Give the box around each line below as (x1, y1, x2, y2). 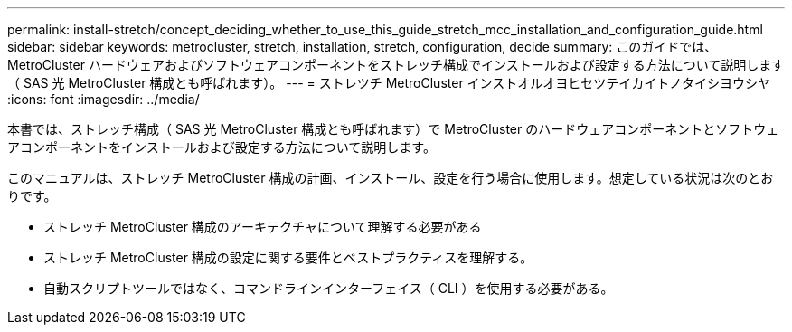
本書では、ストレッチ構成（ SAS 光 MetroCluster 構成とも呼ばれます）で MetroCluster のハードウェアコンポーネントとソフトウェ (7, 121, 779, 137)
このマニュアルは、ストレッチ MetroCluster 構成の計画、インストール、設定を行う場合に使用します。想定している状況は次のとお (7, 170, 774, 185)
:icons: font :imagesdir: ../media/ (7, 91, 200, 107)
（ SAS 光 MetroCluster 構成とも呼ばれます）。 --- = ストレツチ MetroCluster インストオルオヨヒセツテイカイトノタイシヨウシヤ (7, 75, 771, 90)
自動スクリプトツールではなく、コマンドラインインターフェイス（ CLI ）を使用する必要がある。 (43, 280, 614, 296)
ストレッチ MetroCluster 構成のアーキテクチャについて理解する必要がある (43, 219, 482, 234)
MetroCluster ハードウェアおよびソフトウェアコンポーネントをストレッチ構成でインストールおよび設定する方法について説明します (7, 57, 785, 72)
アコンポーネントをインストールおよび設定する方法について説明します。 (7, 139, 436, 155)
